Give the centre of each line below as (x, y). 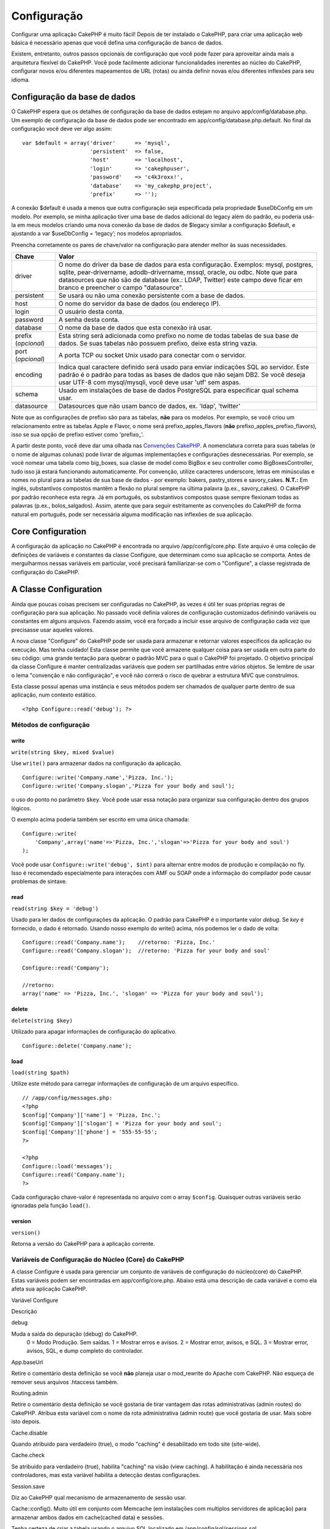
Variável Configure (35, 1300)
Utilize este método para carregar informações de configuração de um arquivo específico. (125, 1084)
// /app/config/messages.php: (68, 1098)
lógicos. (21, 808)
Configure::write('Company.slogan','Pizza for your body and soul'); (129, 786)
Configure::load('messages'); (68, 1166)
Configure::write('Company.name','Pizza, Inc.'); (98, 777)
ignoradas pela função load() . (51, 1205)
